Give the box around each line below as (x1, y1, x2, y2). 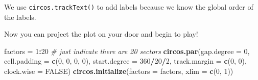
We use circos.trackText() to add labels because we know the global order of (4, 2, 253, 12)
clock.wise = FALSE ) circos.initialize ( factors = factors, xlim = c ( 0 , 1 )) (4, 66, 233, 76)
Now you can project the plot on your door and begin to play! (4, 29, 198, 39)
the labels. (4, 11, 36, 22)
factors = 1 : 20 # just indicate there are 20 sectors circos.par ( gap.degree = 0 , (4, 45, 250, 56)
